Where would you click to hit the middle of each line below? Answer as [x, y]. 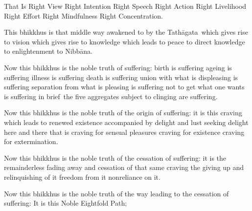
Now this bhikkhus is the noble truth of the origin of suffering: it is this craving [123, 113]
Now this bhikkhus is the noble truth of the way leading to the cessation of [116, 193]
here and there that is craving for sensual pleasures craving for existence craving [124, 132]
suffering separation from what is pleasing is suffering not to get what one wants [124, 87]
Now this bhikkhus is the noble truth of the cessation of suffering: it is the [115, 158]
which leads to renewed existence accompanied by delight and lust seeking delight [126, 122]
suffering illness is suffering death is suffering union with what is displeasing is [121, 77]
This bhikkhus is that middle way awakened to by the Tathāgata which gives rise [126, 32]
